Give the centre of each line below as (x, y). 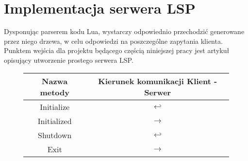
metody (55, 92)
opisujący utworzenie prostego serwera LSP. (69, 60)
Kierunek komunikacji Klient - (158, 81)
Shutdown (55, 135)
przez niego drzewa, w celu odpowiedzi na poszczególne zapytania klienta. (113, 41)
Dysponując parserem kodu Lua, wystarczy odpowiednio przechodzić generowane (124, 31)
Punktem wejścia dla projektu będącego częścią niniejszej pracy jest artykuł (117, 50)
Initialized (55, 121)
